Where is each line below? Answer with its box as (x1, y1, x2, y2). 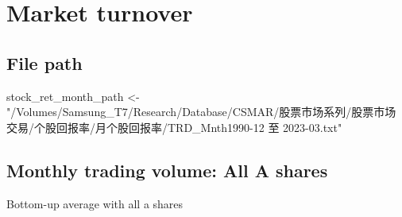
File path (6, 50, 83, 75)
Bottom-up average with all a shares (6, 195, 184, 211)
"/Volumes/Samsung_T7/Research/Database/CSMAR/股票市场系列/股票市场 (6, 103, 396, 120)
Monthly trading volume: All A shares (6, 157, 328, 182)
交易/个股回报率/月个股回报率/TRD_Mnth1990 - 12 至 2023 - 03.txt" (6, 118, 342, 135)
